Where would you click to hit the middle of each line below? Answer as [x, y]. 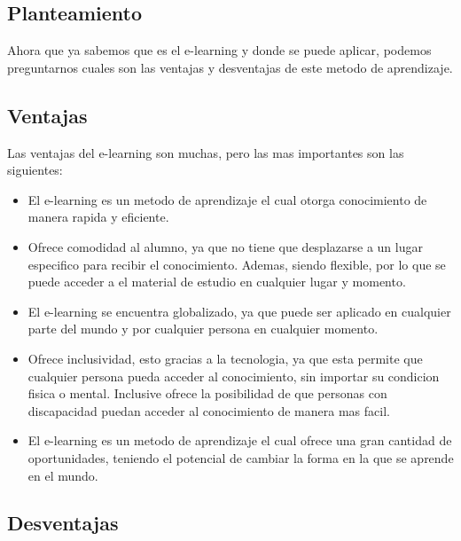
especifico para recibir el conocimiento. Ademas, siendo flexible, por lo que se [237, 264]
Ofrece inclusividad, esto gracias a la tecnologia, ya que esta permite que [225, 358]
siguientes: [35, 170]
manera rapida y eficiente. [98, 217]
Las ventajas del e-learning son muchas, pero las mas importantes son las [206, 152]
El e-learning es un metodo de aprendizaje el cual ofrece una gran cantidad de [240, 440]
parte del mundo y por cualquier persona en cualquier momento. [203, 329]
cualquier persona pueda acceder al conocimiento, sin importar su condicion [234, 376]
